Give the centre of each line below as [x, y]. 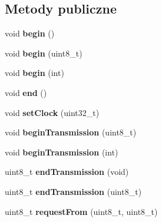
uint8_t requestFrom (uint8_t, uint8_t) [81, 211]
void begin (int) [34, 73]
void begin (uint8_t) [44, 53]
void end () [26, 92]
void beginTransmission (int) [62, 152]
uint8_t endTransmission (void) [67, 172]
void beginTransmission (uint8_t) [71, 132]
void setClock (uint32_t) [52, 112]
